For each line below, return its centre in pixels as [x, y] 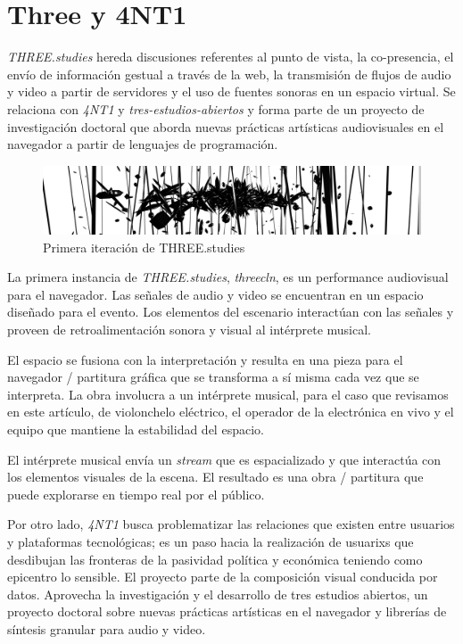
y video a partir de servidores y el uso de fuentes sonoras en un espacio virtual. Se [231, 91]
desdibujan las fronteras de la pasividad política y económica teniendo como [215, 559]
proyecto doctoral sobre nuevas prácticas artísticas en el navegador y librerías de [227, 611]
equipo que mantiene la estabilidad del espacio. [136, 429]
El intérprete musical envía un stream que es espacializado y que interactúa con [224, 459]
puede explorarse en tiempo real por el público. [136, 494]
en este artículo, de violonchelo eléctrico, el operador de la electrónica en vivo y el [231, 412]
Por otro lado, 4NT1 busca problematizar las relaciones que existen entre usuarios [231, 524]
